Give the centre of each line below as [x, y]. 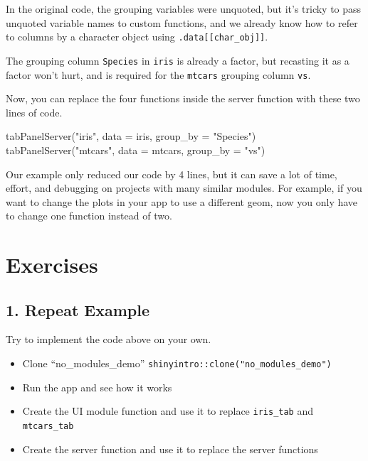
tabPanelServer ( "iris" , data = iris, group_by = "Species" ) [131, 136]
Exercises [52, 265]
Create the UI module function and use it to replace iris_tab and [168, 411]
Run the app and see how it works [97, 387]
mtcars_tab [48, 426]
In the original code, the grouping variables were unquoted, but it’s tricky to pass [184, 9]
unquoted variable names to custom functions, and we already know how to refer [182, 22]
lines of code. [34, 112]
